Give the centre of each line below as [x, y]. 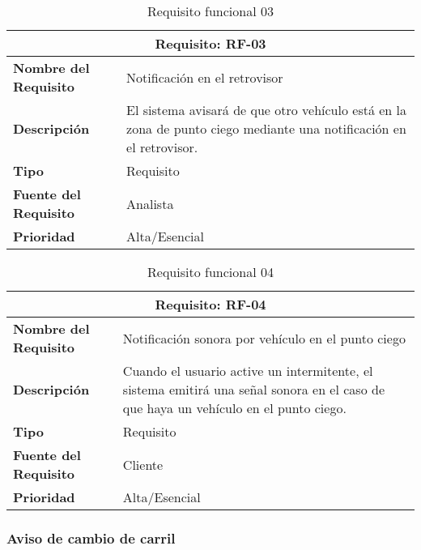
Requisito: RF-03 [210, 43]
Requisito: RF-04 [210, 304]
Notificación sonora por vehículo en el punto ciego [264, 338]
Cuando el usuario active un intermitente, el [248, 371]
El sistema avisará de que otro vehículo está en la [267, 110]
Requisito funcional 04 [210, 272]
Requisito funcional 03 [210, 11]
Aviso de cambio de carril [91, 537]
